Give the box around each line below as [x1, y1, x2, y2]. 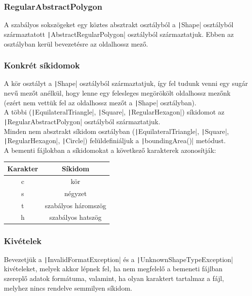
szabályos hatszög [49, 212, 102, 222]
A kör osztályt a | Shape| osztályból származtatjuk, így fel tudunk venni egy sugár [4, 78, 248, 88]
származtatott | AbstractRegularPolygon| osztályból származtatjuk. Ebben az [4, 29, 234, 39]
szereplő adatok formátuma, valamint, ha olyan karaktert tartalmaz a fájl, [4, 273, 224, 283]
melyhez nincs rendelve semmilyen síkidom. [4, 282, 132, 293]
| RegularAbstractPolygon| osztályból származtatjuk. [4, 116, 160, 126]
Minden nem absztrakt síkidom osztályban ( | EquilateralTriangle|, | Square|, [4, 126, 229, 136]
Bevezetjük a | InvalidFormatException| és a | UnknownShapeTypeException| [4, 254, 234, 264]
